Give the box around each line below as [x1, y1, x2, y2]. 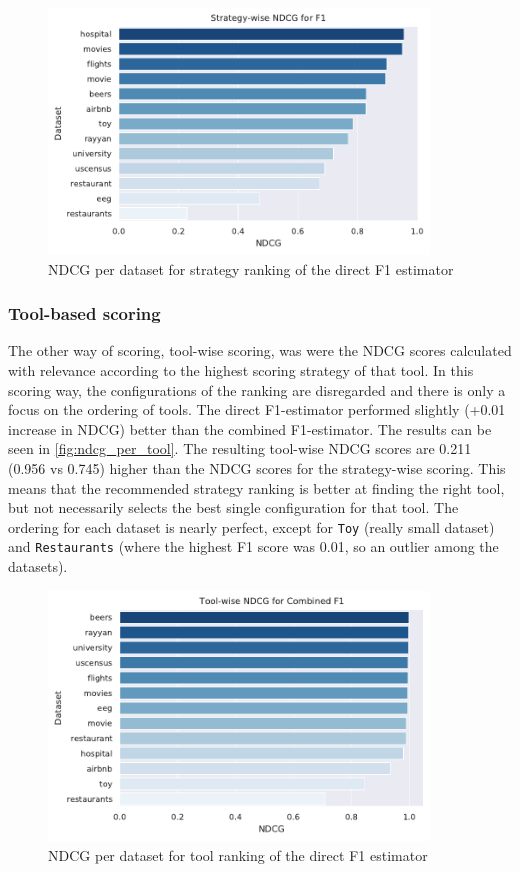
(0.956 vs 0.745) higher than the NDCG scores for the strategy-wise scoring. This [8, 457, 506, 478]
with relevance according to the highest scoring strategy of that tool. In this [8, 359, 474, 380]
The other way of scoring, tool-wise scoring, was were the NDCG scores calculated [8, 340, 512, 361]
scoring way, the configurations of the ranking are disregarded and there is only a [8, 379, 506, 400]
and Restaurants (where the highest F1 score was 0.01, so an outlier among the [8, 536, 499, 557]
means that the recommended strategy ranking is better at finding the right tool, [8, 477, 505, 498]
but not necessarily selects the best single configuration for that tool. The [8, 497, 459, 518]
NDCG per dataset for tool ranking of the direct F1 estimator [48, 844, 428, 865]
